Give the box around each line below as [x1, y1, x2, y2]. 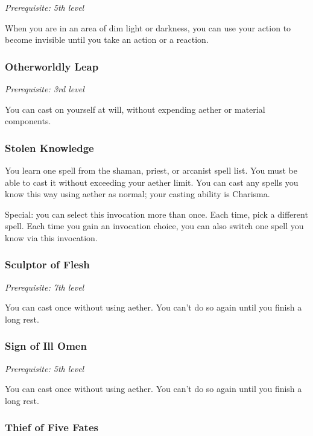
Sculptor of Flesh [5, 257, 90, 272]
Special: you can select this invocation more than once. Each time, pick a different [5, 207, 308, 220]
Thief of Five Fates [5, 420, 98, 435]
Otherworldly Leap [5, 58, 99, 74]
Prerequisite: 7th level [5, 280, 84, 293]
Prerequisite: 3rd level [5, 83, 84, 95]
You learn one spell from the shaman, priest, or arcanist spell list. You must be [5, 164, 297, 176]
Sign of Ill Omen [5, 338, 87, 353]
